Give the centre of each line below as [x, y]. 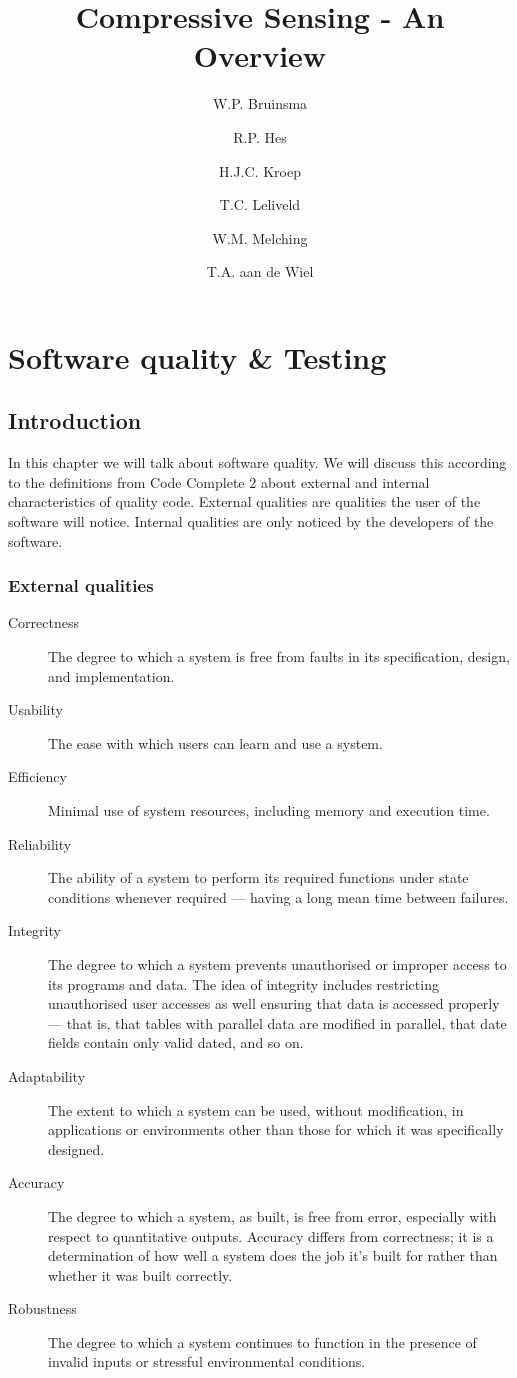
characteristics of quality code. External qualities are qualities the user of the [244, 501]
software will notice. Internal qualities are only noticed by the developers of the [251, 521]
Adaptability [47, 1075]
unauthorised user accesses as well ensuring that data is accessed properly [274, 1003]
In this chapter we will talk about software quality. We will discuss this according [257, 462]
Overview [260, 55]
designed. [76, 1148]
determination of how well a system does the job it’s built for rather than [273, 1255]
